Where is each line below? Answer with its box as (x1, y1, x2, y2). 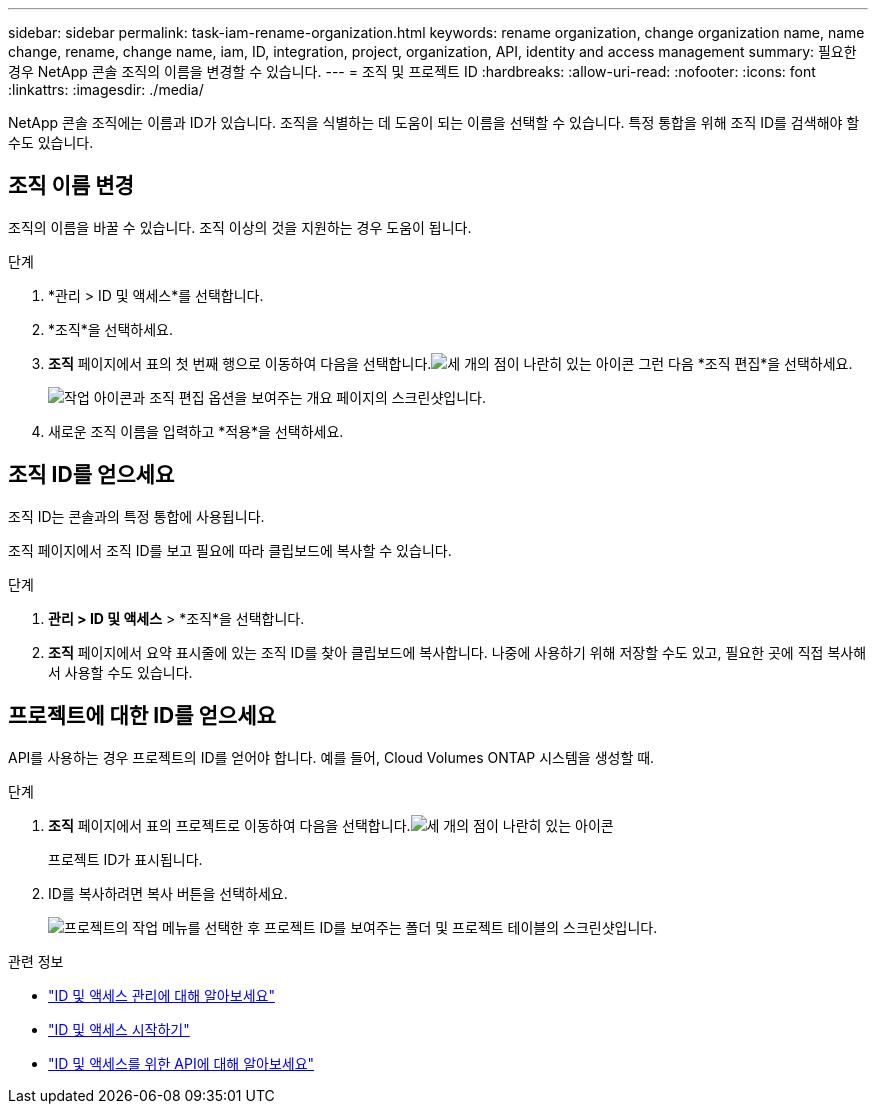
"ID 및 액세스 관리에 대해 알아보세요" (48, 986, 275, 1004)
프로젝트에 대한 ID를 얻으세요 (8, 703, 276, 729)
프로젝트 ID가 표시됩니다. (48, 850, 203, 868)
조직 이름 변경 (8, 173, 134, 199)
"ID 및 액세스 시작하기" (48, 1020, 190, 1038)
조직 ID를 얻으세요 (8, 462, 175, 488)
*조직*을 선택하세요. (48, 320, 174, 338)
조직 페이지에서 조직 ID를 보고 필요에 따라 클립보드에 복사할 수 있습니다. (8, 541, 452, 559)
